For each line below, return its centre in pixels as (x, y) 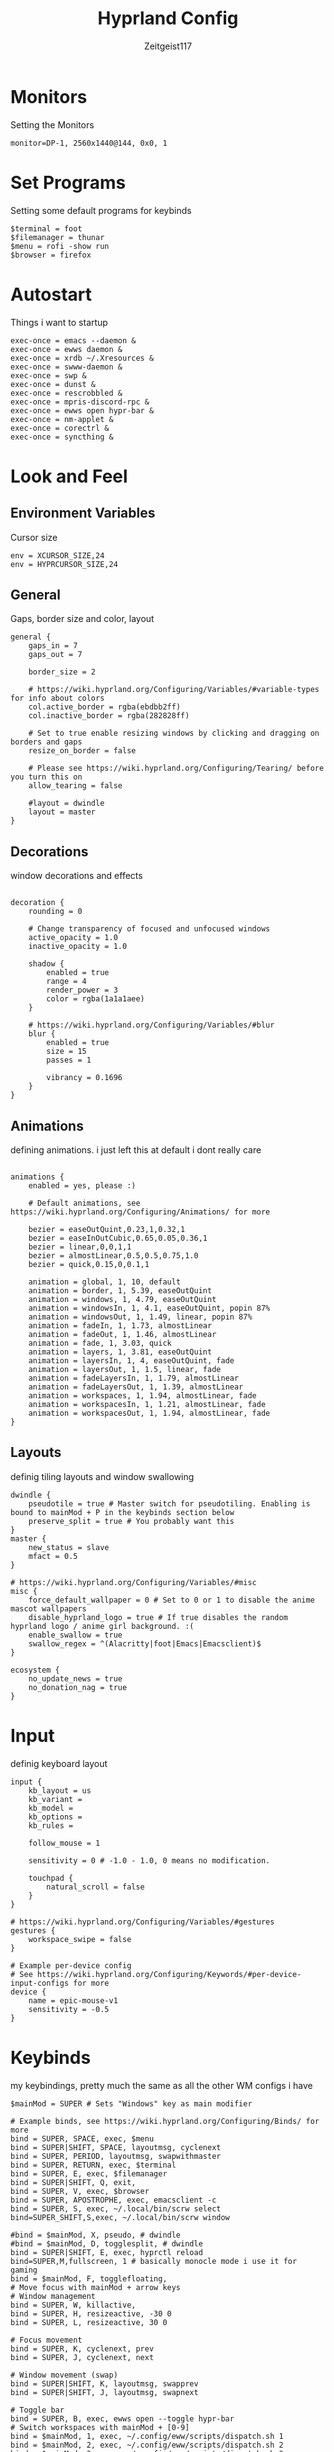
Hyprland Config (168, 18)
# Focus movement (46, 2340)
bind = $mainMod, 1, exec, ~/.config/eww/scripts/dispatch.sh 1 (147, 2436)
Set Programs (68, 182)
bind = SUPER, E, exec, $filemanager (89, 2173)
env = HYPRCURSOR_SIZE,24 (64, 564)
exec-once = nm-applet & (62, 419)
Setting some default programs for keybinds (101, 210)
